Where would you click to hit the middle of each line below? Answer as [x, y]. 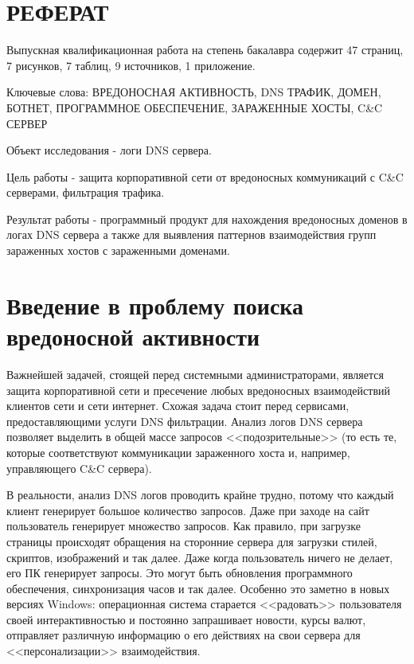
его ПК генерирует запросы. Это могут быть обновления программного [180, 573]
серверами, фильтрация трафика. [86, 192]
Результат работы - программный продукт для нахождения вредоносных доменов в [207, 219]
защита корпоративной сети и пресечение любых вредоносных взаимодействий [199, 390]
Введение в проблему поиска [155, 305]
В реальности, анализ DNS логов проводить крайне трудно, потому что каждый [200, 495]
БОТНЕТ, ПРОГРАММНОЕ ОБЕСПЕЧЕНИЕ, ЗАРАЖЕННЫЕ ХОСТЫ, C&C [195, 107]
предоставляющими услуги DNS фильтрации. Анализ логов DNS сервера [185, 421]
